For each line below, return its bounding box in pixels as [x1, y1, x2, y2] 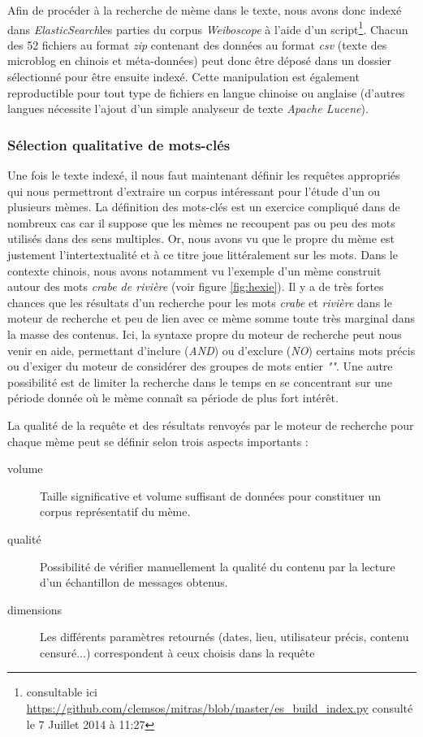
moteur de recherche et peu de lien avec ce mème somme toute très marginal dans [7, 310, 415, 327]
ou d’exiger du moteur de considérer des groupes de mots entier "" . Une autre [7, 358, 393, 375]
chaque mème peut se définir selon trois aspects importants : [7, 432, 309, 449]
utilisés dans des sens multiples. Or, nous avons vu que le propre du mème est [7, 230, 395, 247]
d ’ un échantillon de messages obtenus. [40, 574, 228, 591]
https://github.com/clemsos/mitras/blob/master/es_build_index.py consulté [26, 700, 413, 717]
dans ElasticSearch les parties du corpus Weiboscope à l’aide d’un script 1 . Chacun [7, 18, 408, 37]
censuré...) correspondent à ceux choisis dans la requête [40, 644, 315, 661]
